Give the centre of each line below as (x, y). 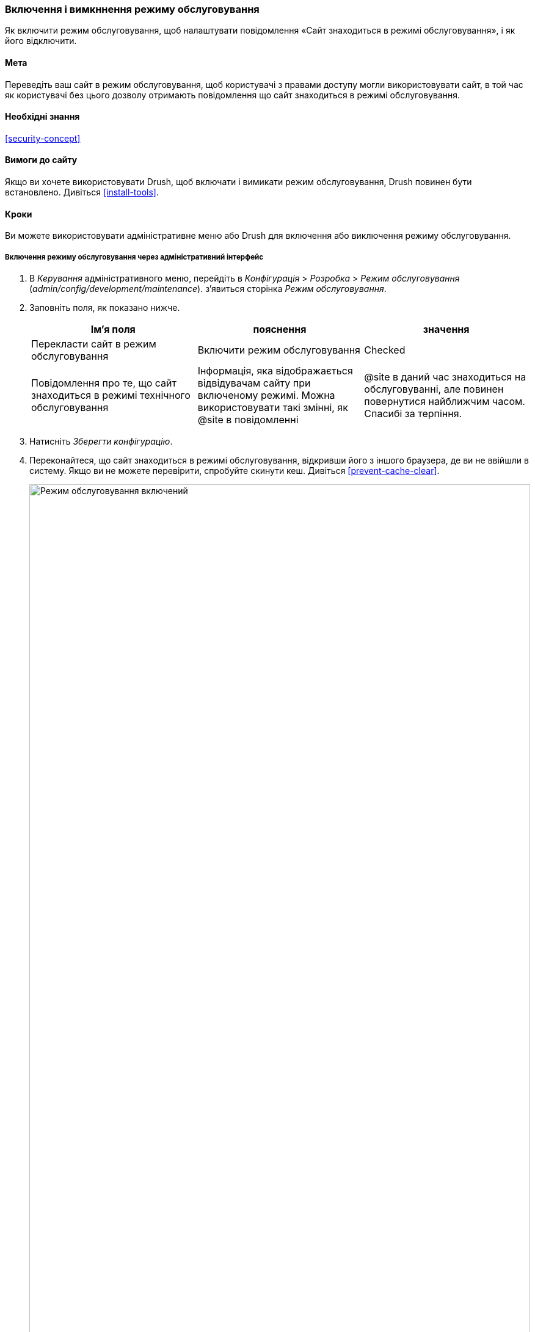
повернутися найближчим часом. (445, 402)
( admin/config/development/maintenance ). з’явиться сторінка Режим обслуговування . (208, 289)
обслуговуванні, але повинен (434, 389)
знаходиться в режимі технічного (111, 395)
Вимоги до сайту (41, 160)
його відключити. (41, 41)
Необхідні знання (42, 117)
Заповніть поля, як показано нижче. (105, 308)
